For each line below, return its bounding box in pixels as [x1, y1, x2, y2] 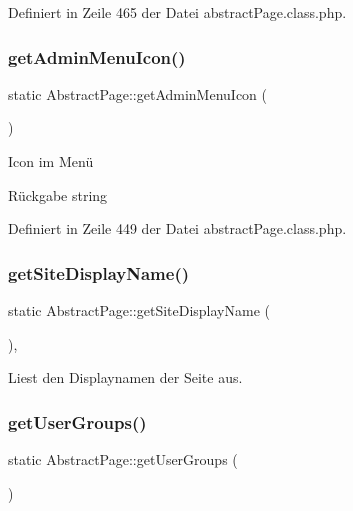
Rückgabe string [8, 184, 108, 205]
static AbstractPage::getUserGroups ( [8, 449, 238, 469]
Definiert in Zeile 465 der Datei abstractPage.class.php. [8, 2, 347, 22]
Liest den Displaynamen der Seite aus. [8, 367, 243, 388]
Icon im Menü [8, 151, 94, 171]
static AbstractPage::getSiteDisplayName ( [8, 300, 270, 320]
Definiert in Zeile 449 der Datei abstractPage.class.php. [8, 218, 347, 239]
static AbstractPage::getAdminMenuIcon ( [8, 83, 267, 104]
